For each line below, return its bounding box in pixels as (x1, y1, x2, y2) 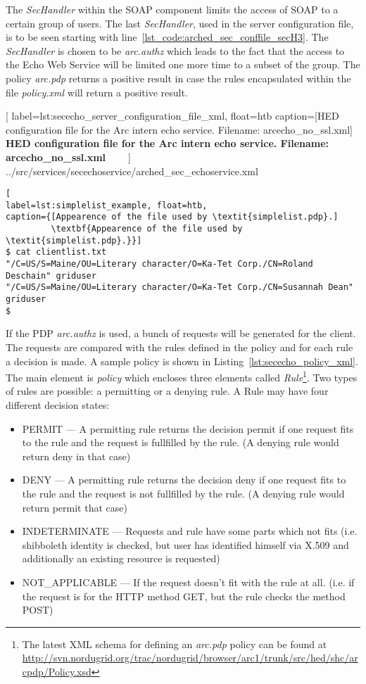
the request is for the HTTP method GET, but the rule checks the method (22, 588, 346, 603)
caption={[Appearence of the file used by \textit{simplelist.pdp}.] (6, 212, 339, 222)
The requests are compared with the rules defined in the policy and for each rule (6, 339, 353, 354)
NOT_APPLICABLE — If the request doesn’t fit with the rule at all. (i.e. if (22, 574, 355, 589)
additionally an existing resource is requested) (22, 551, 220, 566)
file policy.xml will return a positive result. (6, 84, 188, 99)
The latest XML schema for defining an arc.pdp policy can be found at (22, 636, 327, 651)
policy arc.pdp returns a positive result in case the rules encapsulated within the (6, 70, 351, 85)
